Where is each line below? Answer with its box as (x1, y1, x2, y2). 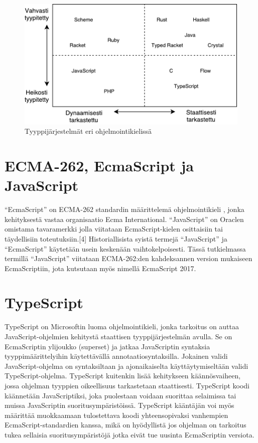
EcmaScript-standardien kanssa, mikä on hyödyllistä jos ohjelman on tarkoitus (5, 419, 246, 430)
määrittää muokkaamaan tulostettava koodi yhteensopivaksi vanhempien (5, 409, 228, 420)
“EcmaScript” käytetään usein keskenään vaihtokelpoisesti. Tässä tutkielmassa (5, 243, 246, 254)
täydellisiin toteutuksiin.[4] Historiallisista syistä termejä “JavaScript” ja (5, 233, 227, 244)
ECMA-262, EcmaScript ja (5, 155, 194, 175)
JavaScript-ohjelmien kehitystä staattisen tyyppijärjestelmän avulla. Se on (5, 331, 232, 341)
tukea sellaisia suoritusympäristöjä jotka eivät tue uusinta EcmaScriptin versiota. (5, 429, 254, 439)
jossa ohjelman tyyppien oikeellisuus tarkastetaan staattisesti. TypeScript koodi (5, 380, 249, 390)
